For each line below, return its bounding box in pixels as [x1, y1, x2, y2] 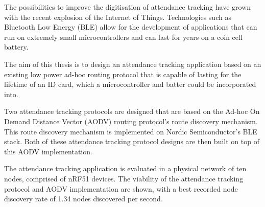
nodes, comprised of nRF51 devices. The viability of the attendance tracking [4, 173, 244, 183]
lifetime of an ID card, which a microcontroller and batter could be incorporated [4, 79, 256, 89]
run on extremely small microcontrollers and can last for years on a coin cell [4, 31, 243, 42]
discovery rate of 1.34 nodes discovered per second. [4, 193, 163, 204]
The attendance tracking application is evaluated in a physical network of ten [4, 163, 247, 174]
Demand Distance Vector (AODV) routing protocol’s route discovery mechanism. [4, 116, 258, 126]
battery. [4, 41, 29, 52]
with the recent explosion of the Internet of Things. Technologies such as [4, 11, 231, 22]
